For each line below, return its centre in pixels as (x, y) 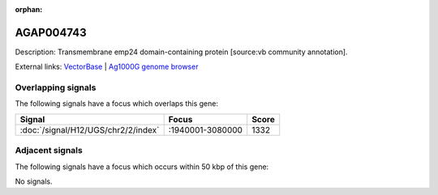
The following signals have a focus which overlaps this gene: (117, 104)
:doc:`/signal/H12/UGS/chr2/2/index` (90, 129)
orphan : (29, 9)
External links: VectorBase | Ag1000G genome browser (107, 67)
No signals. (34, 181)
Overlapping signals (56, 87)
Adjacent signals (49, 150)
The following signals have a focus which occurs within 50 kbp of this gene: (142, 167)
